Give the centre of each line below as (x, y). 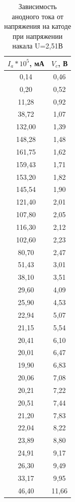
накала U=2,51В (38, 46)
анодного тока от (38, 16)
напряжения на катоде (38, 26)
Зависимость (38, 6)
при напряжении (38, 36)
